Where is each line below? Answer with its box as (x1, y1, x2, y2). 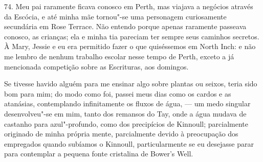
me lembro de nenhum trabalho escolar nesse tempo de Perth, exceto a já (4, 51, 234, 61)
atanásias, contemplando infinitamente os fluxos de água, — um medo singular (4, 98, 251, 109)
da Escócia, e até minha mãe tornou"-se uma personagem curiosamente (4, 11, 227, 21)
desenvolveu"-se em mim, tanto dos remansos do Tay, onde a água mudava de (4, 108, 247, 119)
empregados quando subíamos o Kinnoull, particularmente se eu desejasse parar (4, 138, 254, 149)
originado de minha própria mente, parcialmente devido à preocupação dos (4, 128, 238, 139)
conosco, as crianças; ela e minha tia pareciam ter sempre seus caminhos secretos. (4, 31, 259, 41)
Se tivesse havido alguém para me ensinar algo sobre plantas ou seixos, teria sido (4, 78, 257, 89)
